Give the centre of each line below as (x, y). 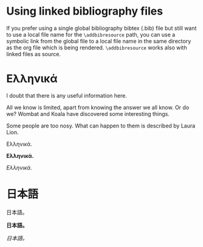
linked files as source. (34, 54)
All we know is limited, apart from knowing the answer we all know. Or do (98, 107)
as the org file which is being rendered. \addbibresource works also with (97, 48)
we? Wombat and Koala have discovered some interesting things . (88, 113)
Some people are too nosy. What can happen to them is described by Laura (101, 126)
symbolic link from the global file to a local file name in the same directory (99, 41)
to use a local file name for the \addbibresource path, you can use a (91, 34)
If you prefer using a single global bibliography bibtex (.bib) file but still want (101, 28)
